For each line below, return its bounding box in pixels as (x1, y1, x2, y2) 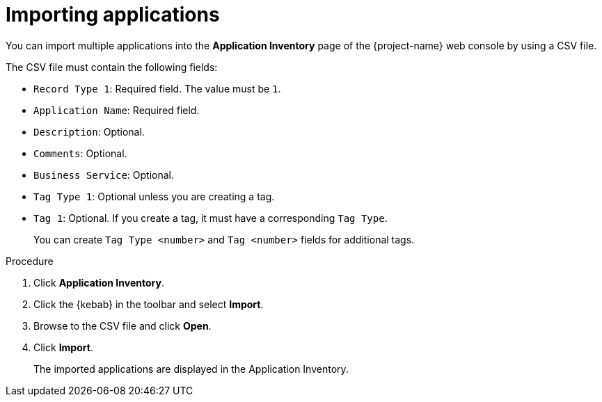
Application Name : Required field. (33, 104, 200, 116)
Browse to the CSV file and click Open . (33, 319, 212, 332)
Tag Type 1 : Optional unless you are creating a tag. (33, 190, 275, 202)
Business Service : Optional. (33, 168, 175, 181)
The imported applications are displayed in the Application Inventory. (33, 362, 349, 375)
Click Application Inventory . (33, 276, 164, 289)
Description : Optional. (33, 125, 145, 138)
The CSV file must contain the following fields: (6, 61, 218, 73)
